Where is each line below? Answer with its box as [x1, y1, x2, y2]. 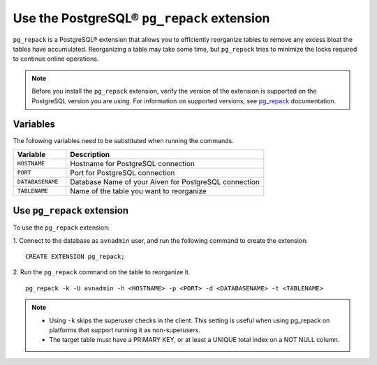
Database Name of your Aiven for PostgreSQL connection [70, 177, 260, 186]
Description [70, 149, 110, 159]
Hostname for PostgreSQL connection [70, 158, 195, 168]
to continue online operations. [13, 54, 99, 63]
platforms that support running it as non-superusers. [49, 326, 200, 334]
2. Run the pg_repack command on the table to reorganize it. [13, 268, 191, 276]
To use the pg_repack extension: [13, 223, 110, 232]
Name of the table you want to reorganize [70, 186, 207, 195]
